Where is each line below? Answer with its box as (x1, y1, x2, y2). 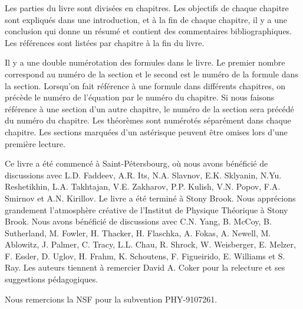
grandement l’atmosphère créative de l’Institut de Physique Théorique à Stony (5, 203, 288, 216)
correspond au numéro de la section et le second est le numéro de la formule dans (5, 67, 298, 80)
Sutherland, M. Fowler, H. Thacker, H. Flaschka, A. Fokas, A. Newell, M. (5, 226, 271, 239)
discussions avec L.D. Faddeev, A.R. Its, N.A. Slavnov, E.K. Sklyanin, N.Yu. (5, 168, 282, 181)
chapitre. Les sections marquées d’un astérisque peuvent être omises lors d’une (5, 125, 288, 138)
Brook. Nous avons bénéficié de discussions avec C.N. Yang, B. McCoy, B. (5, 215, 272, 227)
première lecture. (5, 137, 65, 149)
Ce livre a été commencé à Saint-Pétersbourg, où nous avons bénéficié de (5, 157, 268, 170)
